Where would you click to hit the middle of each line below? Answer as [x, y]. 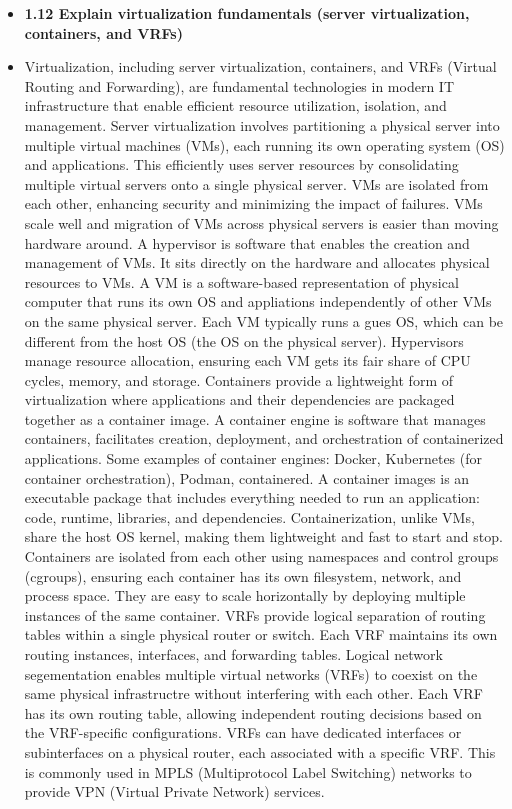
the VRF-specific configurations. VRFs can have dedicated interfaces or [243, 732]
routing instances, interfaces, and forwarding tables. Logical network [233, 654]
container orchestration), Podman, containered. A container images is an [247, 477]
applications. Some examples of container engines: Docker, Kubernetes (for [253, 458]
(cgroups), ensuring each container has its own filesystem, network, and [243, 575]
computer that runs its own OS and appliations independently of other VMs [258, 301]
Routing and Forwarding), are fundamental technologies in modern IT [239, 85]
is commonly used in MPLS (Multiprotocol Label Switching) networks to [248, 771]
